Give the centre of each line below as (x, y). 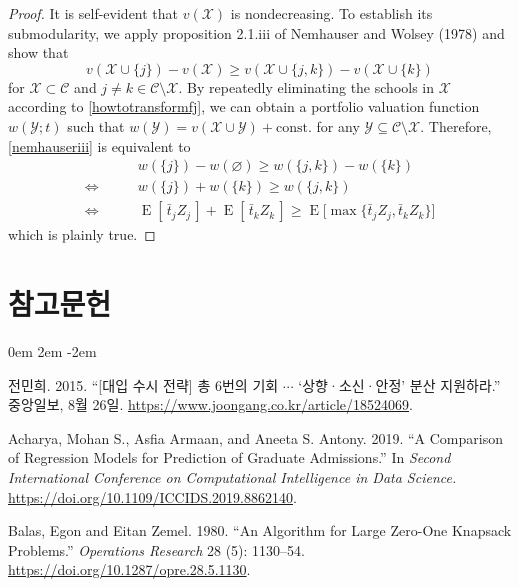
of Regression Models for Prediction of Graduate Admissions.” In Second (229, 457)
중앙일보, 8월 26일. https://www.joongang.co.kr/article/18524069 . (210, 404)
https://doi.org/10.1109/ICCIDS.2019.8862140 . (152, 496)
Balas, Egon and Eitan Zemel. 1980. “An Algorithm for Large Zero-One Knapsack (260, 530)
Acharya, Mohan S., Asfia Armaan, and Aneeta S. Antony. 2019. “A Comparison (255, 437)
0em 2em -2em (52, 350)
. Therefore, (456, 125)
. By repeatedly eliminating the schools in (306, 86)
